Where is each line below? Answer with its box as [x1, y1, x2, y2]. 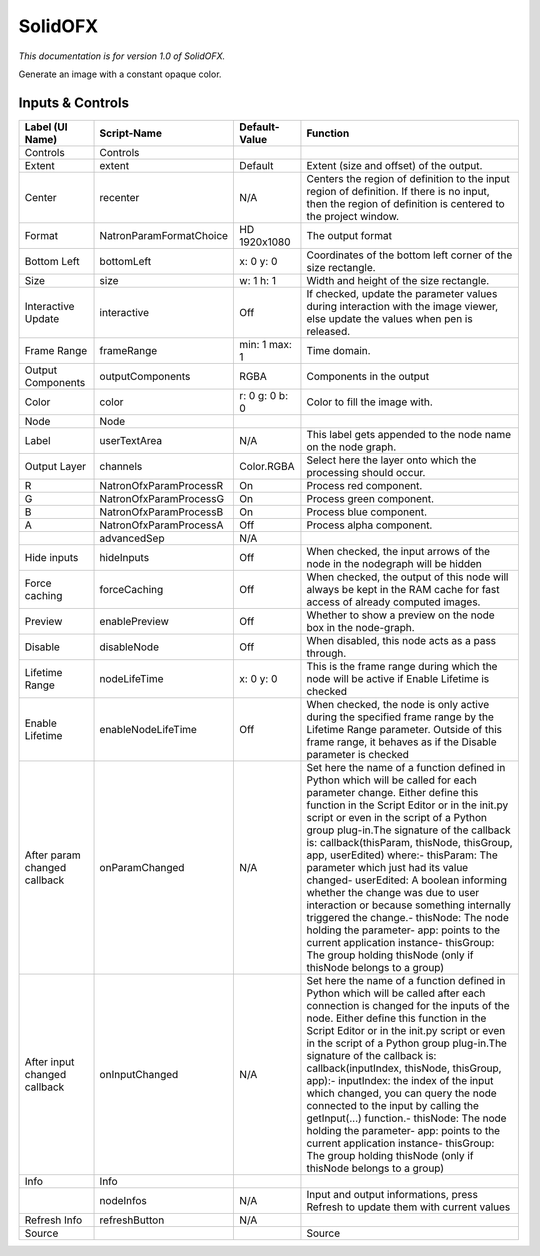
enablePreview [99, 614, 170, 628]
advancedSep [99, 531, 165, 545]
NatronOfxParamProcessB [99, 505, 224, 519]
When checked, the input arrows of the [306, 544, 490, 558]
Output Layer [24, 459, 87, 473]
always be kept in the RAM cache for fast [306, 582, 500, 596]
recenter [99, 190, 140, 204]
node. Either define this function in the [306, 1011, 487, 1025]
